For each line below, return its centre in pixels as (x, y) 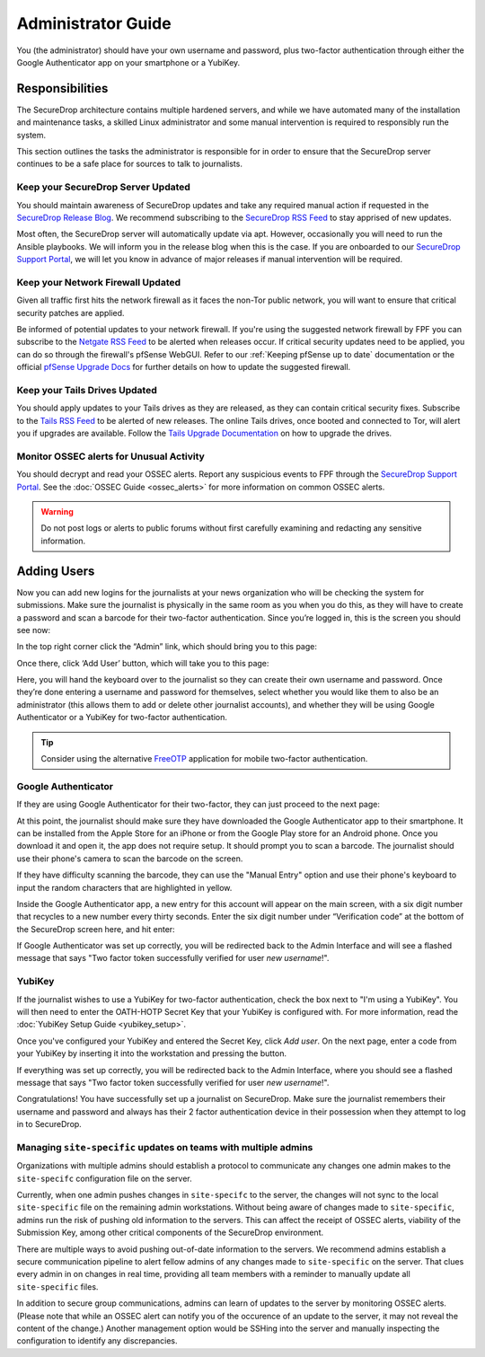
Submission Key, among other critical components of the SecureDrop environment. (170, 1233)
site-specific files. (57, 1287)
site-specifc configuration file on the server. (104, 1178)
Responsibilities (62, 88)
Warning (57, 512)
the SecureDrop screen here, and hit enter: (96, 929)
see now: (34, 630)
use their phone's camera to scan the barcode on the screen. (130, 859)
